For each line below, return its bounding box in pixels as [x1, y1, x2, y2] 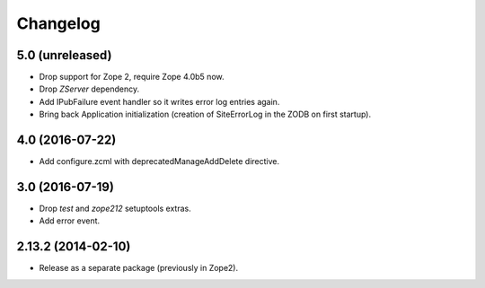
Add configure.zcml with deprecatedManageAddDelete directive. [39, 156, 280, 167]
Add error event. [39, 215, 101, 226]
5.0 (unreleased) [16, 48, 112, 63]
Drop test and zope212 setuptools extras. [39, 203, 192, 214]
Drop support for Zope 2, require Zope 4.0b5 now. [39, 72, 225, 83]
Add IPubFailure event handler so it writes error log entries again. [39, 96, 280, 107]
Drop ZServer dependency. [39, 83, 140, 94]
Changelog [16, 13, 101, 33]
